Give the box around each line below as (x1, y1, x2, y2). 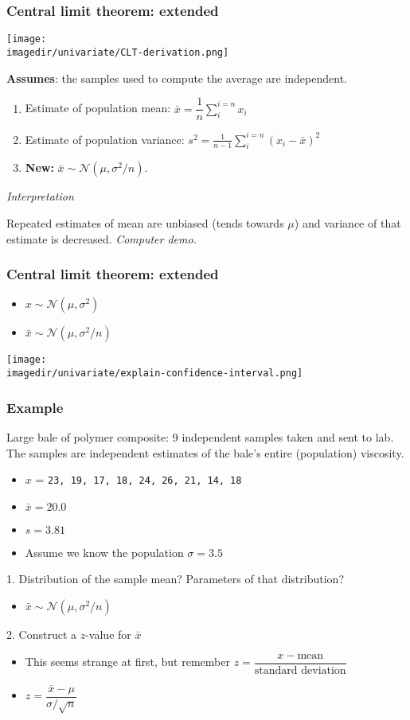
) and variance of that (294, 215, 401, 232)
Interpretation (6, 188, 74, 204)
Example (6, 397, 64, 417)
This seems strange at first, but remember (25, 653, 230, 670)
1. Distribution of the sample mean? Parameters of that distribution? (6, 570, 344, 587)
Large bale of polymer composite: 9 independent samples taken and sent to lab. (6, 429, 394, 446)
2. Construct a (6, 626, 77, 643)
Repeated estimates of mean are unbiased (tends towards (6, 215, 284, 232)
